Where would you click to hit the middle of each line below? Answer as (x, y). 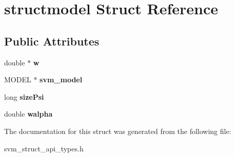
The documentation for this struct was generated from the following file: (118, 131)
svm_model (61, 80)
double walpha (28, 114)
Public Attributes (52, 41)
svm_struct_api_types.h (44, 148)
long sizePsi (24, 96)
